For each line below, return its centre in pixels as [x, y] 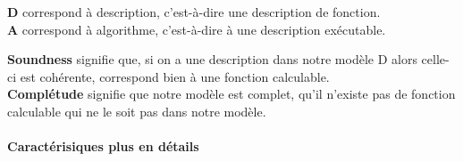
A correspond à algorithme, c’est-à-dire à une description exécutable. [197, 29]
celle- [435, 59]
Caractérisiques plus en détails [103, 146]
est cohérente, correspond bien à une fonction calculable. [175, 76]
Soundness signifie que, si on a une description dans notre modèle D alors [212, 59]
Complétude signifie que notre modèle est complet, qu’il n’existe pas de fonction [231, 94]
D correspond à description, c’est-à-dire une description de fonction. [194, 12]
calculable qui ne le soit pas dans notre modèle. [137, 111]
